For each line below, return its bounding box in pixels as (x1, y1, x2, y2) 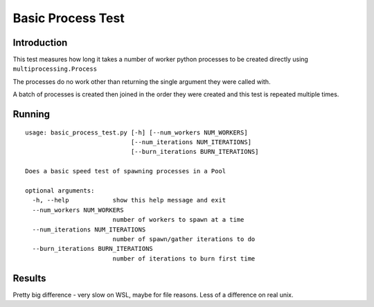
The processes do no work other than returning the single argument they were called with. (12, 77, 271, 86)
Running (12, 108, 51, 121)
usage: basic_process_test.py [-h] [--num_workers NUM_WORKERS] (25, 128, 249, 137)
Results (12, 272, 46, 284)
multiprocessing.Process (12, 65, 97, 73)
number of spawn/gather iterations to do (112, 235, 256, 243)
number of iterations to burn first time (112, 254, 256, 263)
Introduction (12, 37, 68, 49)
